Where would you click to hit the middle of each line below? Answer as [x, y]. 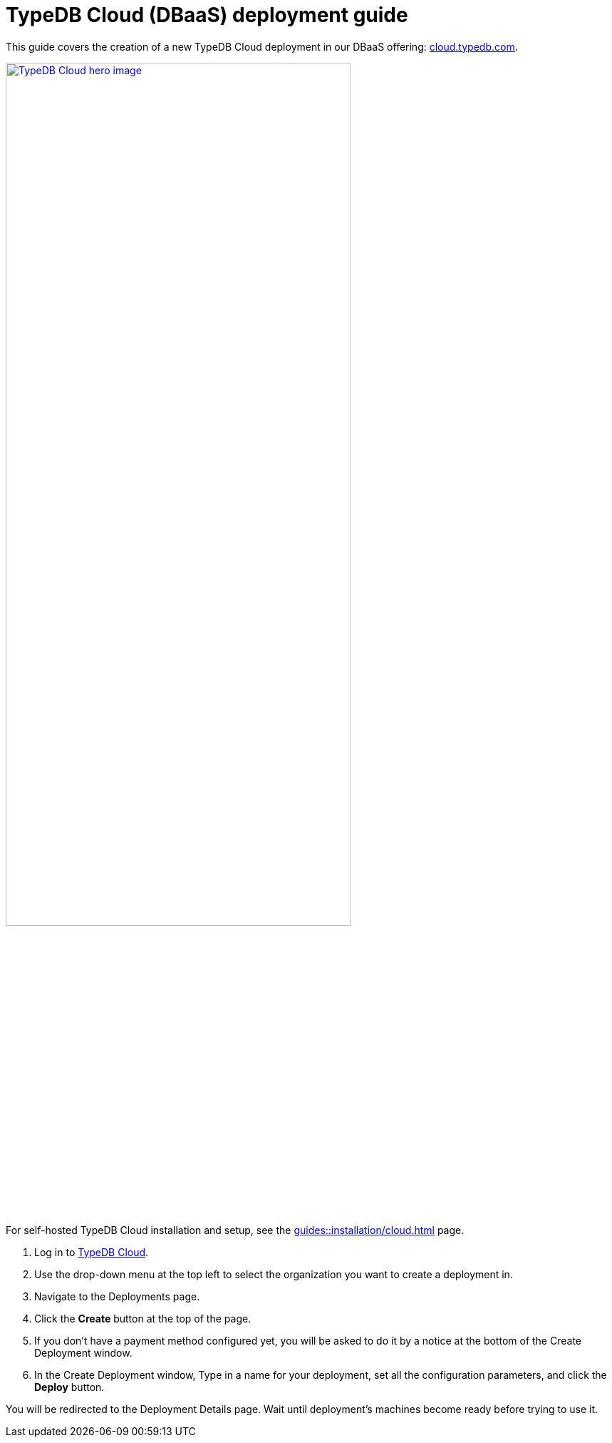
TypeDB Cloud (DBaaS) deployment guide [207, 15]
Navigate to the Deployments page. [117, 1296]
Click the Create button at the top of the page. [143, 1318]
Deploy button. [69, 1387]
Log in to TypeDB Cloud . [92, 1252]
